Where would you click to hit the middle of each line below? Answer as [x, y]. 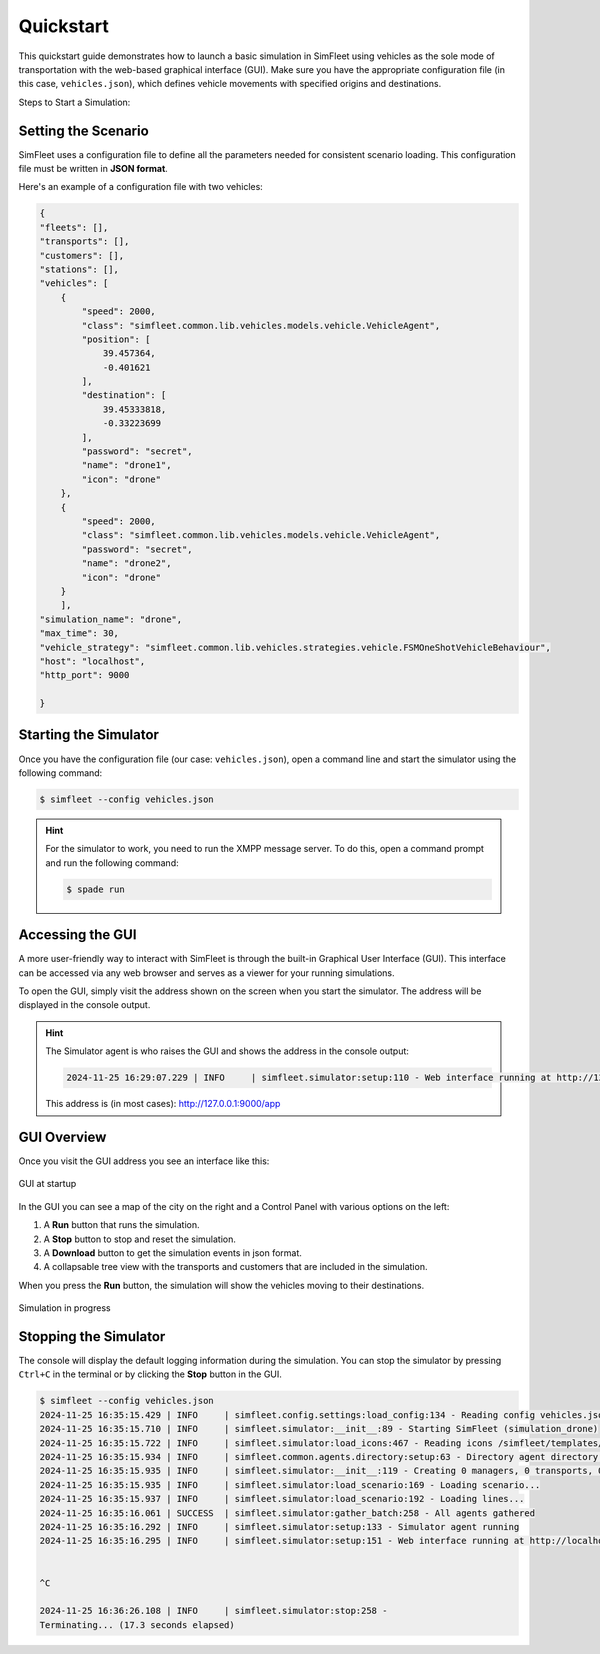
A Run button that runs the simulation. [121, 1225]
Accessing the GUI [77, 935]
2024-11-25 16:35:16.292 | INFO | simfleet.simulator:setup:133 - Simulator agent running [279, 1526]
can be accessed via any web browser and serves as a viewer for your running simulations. [206, 972]
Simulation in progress [64, 1308]
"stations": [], [79, 269]
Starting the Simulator [89, 735]
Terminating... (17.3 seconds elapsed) [137, 1624]
